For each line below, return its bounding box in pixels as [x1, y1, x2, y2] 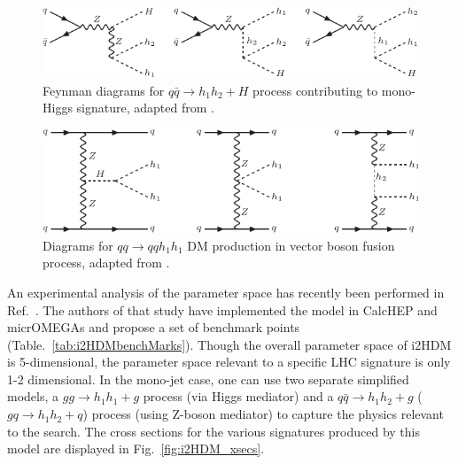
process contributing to [252, 81, 378, 99]
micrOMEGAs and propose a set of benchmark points [7, 318, 300, 336]
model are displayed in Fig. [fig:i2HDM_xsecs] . [7, 439, 265, 458]
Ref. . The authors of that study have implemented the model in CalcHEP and [7, 300, 438, 319]
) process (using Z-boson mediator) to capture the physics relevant [82, 405, 444, 423]
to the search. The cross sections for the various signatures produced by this [7, 421, 421, 440]
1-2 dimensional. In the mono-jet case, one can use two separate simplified [7, 369, 409, 388]
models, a [7, 387, 59, 406]
